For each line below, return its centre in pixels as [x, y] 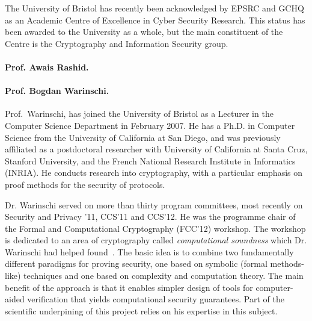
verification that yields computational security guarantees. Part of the [156, 299]
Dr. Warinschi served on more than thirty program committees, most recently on [154, 204]
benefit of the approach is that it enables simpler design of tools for [129, 287]
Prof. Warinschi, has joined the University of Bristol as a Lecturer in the [139, 114]
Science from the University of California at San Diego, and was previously [143, 137]
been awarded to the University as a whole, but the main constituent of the [144, 32]
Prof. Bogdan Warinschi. [57, 91]
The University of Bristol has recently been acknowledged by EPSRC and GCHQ [154, 8]
